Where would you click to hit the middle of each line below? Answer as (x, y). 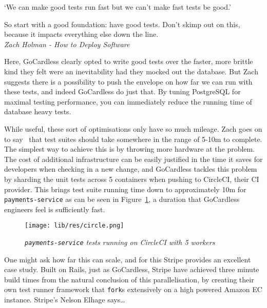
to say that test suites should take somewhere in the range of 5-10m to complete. (133, 139)
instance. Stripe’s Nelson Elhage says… (65, 300)
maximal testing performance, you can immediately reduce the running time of (128, 101)
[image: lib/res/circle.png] (74, 226)
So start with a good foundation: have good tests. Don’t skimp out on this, (122, 24)
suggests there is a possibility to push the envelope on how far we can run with (128, 81)
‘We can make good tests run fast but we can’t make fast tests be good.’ (118, 7)
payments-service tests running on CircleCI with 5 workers (120, 242)
